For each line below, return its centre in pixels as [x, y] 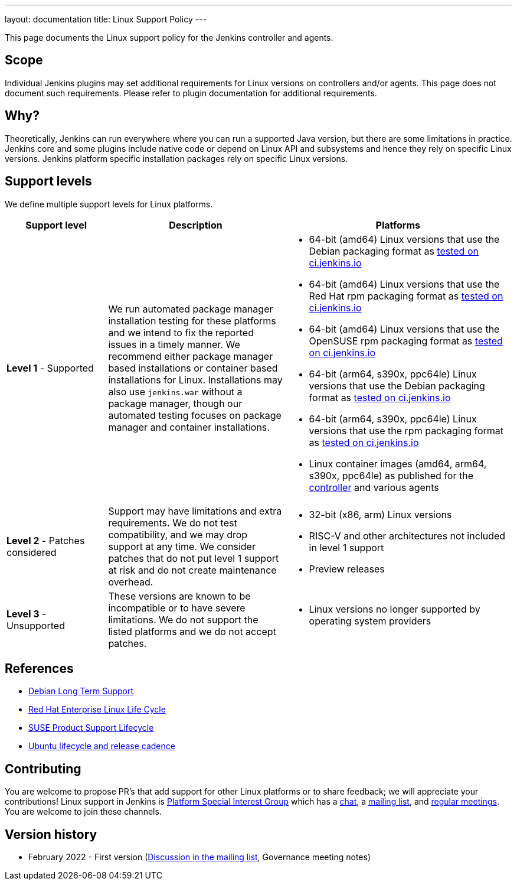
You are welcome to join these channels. [83, 812]
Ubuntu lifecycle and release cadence [102, 746]
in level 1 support [346, 547]
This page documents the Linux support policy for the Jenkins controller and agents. [169, 38]
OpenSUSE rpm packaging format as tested [406, 341]
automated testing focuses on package [195, 415]
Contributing [43, 769]
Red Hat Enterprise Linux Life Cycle [97, 710]
